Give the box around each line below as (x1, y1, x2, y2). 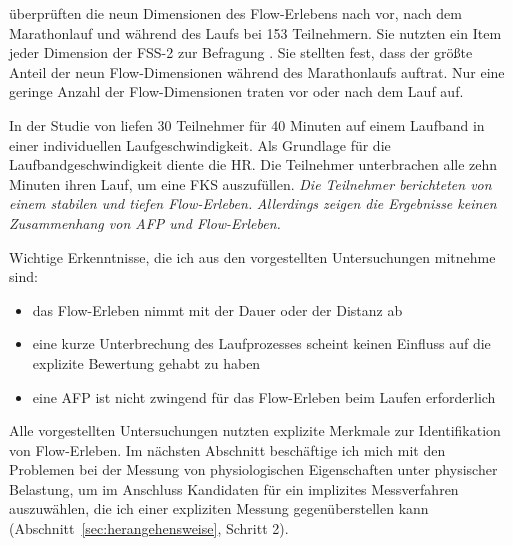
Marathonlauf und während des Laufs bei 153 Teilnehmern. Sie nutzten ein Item (9, 22, 502, 43)
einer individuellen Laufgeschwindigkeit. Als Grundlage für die (9, 134, 391, 155)
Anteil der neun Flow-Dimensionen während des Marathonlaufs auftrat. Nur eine (9, 61, 505, 82)
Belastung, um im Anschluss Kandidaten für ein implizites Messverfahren (9, 478, 459, 499)
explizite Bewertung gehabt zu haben (32, 352, 261, 373)
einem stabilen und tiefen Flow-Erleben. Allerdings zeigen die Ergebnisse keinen (9, 193, 497, 214)
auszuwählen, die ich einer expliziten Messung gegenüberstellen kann (9, 498, 429, 519)
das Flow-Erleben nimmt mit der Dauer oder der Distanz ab (32, 299, 403, 320)
